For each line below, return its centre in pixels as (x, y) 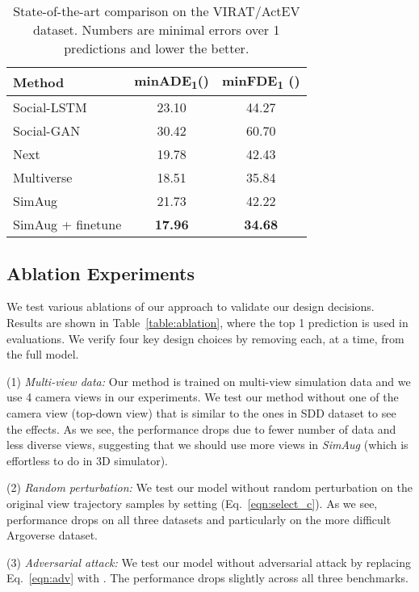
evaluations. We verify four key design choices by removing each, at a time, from (205, 338)
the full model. (43, 354)
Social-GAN (47, 131)
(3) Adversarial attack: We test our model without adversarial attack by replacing (209, 562)
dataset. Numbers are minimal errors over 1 (157, 29)
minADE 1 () (172, 82)
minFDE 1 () (261, 82)
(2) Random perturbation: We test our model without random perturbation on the (210, 487)
